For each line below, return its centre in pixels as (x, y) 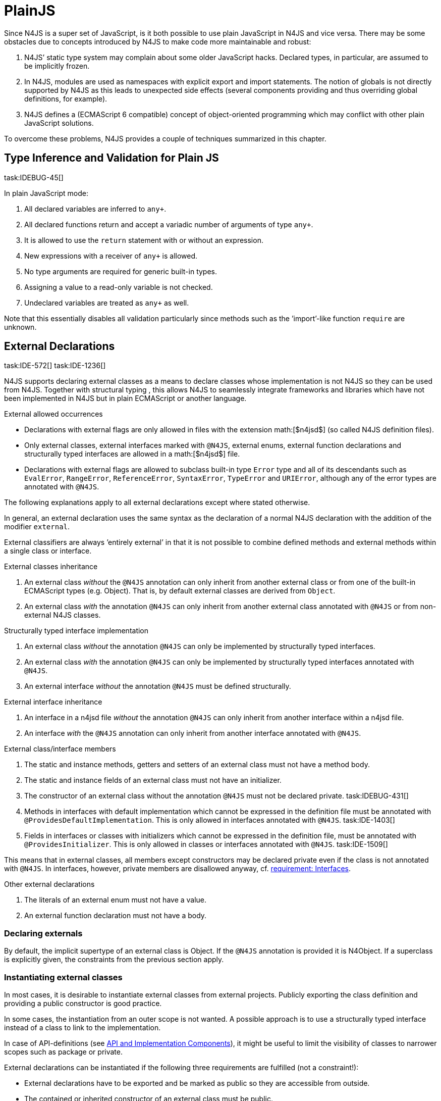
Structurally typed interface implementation (76, 631)
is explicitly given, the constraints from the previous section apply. (114, 960)
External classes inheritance (51, 567)
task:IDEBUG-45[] (34, 177)
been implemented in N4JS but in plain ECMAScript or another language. (125, 398)
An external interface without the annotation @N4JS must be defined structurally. (158, 686)
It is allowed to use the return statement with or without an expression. (144, 240)
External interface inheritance (53, 702)
